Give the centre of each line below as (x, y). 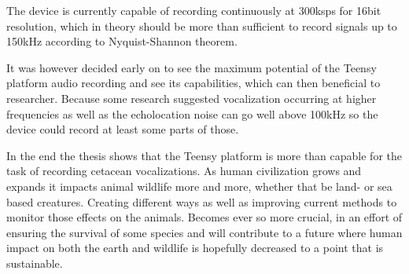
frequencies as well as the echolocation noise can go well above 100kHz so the (192, 113)
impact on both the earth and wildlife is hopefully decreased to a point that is (195, 248)
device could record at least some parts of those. (123, 129)
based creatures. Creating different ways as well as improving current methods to (202, 201)
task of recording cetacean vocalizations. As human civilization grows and (184, 171)
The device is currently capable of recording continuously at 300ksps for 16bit (194, 10)
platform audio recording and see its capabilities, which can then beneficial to (193, 83)
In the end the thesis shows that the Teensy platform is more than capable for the (204, 155)
